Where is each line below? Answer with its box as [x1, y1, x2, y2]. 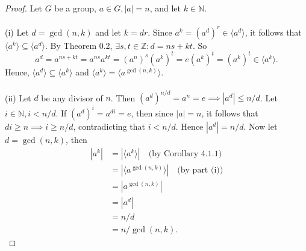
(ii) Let [5, 91, 31, 104]
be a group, [54, 2, 96, 14]
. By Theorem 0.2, [45, 39, 113, 51]
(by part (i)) [177, 165, 223, 174]
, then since [131, 106, 173, 119]
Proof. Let [5, 2, 42, 14]
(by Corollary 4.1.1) [148, 149, 222, 158]
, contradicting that [73, 119, 145, 132]
